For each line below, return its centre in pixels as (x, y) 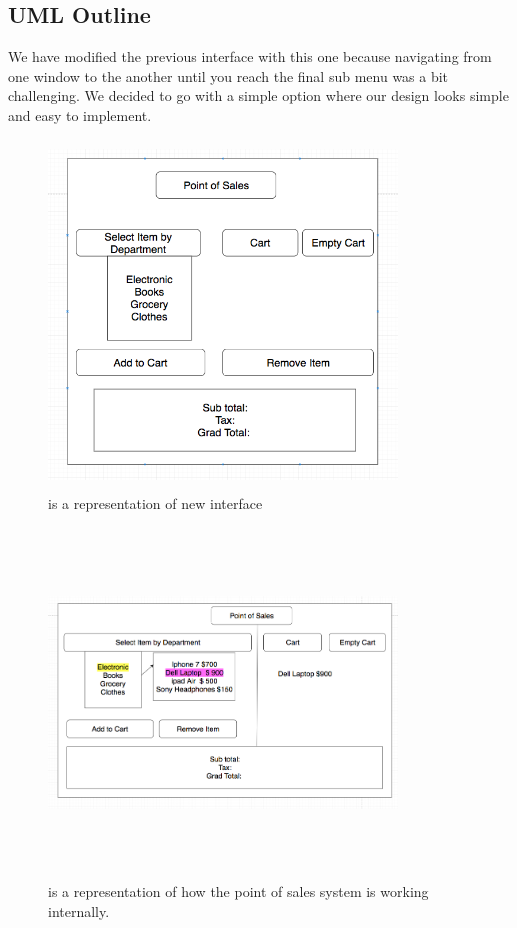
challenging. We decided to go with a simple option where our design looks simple (258, 95)
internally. (79, 910)
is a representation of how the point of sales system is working (238, 891)
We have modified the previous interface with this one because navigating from (250, 56)
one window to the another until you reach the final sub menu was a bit (228, 75)
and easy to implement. (80, 114)
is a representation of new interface (155, 503)
